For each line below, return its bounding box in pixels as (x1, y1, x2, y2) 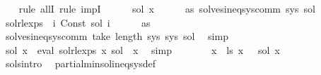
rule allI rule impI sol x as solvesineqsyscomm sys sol (18, 1, 315, 15)
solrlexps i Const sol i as (5, 15, 151, 29)
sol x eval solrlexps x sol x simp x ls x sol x (5, 42, 280, 57)
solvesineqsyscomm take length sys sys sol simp (5, 29, 228, 43)
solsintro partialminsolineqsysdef (5, 56, 156, 71)
